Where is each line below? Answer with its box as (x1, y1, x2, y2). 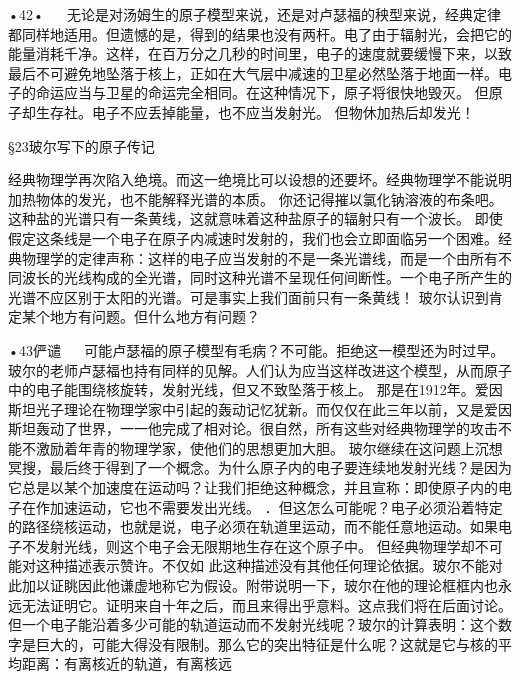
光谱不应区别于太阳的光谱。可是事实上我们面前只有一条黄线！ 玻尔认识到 (8, 286, 489, 307)
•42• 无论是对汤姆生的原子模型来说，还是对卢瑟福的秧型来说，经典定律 (8, 4, 502, 24)
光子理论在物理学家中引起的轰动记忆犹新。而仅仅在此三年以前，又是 (35, 398, 484, 419)
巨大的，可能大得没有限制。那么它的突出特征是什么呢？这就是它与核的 (35, 633, 498, 654)
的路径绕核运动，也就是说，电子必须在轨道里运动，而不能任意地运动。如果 (8, 516, 498, 537)
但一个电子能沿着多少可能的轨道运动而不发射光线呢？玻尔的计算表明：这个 (8, 614, 498, 635)
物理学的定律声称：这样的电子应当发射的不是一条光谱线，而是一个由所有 (21, 247, 498, 268)
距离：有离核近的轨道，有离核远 (21, 653, 232, 674)
